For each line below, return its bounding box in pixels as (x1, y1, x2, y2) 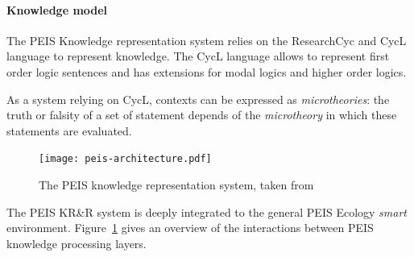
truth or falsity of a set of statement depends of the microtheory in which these (6, 106, 397, 123)
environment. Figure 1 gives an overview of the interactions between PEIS (6, 219, 374, 236)
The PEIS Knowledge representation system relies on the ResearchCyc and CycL (6, 31, 407, 48)
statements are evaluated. (6, 122, 132, 139)
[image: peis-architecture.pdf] (39, 153, 212, 165)
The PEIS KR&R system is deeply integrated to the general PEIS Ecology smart (6, 203, 407, 220)
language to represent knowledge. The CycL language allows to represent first (6, 48, 390, 64)
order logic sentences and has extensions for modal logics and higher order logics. (6, 63, 407, 80)
